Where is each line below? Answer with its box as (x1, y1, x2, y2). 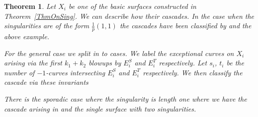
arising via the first (4, 58, 63, 68)
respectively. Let (159, 58, 207, 68)
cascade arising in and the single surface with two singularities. (4, 103, 196, 114)
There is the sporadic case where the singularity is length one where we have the (4, 93, 247, 104)
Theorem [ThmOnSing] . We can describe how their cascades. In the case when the (4, 10, 254, 21)
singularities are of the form (4, 20, 89, 31)
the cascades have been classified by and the (119, 20, 252, 31)
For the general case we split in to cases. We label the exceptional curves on (4, 48, 234, 58)
